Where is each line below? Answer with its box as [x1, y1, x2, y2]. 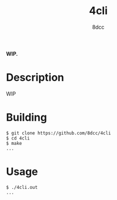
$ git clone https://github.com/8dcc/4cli [6, 130, 111, 136]
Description [6, 71, 64, 84]
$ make [6, 140, 22, 146]
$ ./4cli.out [6, 184, 38, 190]
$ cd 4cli [6, 135, 30, 141]
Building [6, 111, 47, 124]
